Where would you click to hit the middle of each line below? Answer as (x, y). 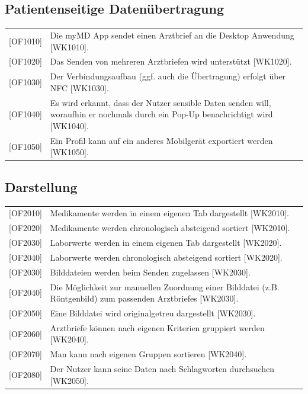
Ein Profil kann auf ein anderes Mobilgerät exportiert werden (161, 140)
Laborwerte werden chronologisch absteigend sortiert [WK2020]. (166, 257)
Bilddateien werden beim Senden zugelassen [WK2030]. (150, 272)
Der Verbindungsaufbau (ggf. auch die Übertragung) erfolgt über (168, 76)
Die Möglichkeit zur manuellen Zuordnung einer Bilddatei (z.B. (165, 286)
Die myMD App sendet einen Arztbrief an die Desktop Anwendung (172, 35)
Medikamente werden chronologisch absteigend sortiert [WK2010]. (170, 228)
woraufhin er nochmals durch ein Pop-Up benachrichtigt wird (161, 114)
